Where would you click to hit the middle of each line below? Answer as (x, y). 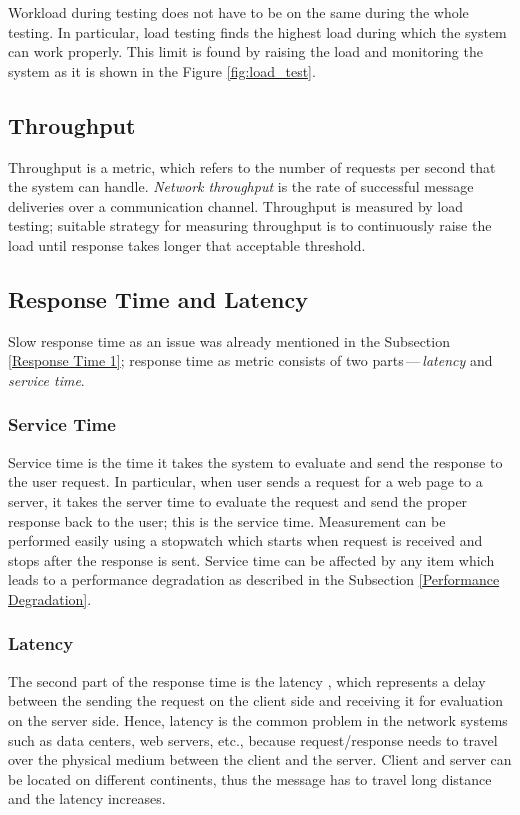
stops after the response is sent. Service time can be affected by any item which (251, 559)
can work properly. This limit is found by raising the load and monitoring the (245, 51)
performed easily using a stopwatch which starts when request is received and (245, 540)
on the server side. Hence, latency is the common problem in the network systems (258, 719)
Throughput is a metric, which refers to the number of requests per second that (252, 166)
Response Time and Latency (158, 298)
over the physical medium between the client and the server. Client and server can (260, 759)
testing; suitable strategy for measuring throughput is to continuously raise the (250, 225)
